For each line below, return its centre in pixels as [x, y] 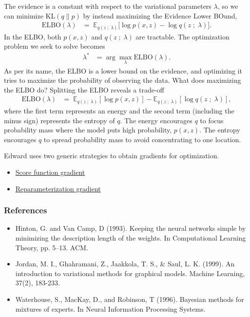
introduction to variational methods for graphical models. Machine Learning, [130, 273]
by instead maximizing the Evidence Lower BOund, [160, 15]
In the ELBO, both [33, 36]
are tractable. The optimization [183, 36]
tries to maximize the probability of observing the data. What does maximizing [123, 80]
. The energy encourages [156, 120]
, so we [228, 6]
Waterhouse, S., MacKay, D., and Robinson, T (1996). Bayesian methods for [130, 299]
